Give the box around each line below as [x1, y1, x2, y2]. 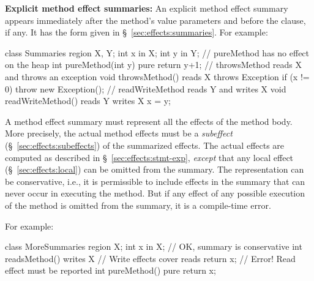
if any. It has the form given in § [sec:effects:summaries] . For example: [5, 26, 268, 39]
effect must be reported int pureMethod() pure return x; [5, 264, 216, 277]
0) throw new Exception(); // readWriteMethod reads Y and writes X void [5, 82, 286, 95]
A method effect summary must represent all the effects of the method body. [5, 114, 293, 127]
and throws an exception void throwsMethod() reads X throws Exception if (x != [5, 70, 310, 83]
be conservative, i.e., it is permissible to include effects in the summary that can [5, 174, 305, 187]
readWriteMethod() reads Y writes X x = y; [5, 94, 171, 107]
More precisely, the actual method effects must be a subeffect [5, 127, 233, 140]
